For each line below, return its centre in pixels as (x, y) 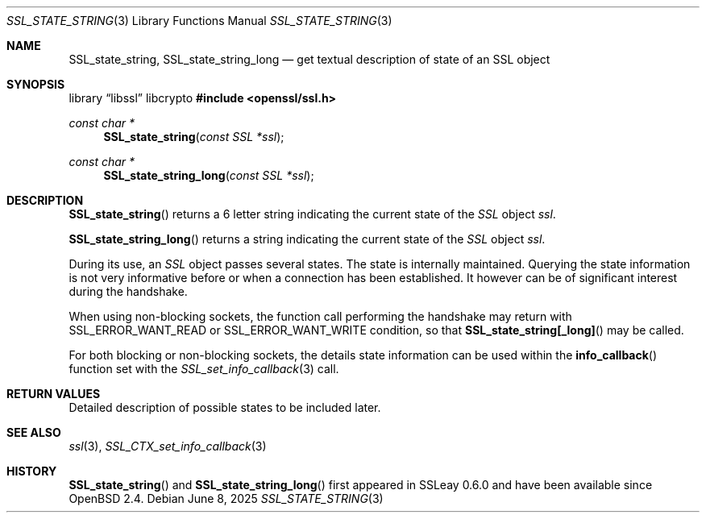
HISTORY (32, 471)
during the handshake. (128, 291)
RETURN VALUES (54, 394)
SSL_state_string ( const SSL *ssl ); (194, 137)
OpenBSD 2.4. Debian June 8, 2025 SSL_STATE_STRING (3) (226, 498)
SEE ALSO (34, 432)
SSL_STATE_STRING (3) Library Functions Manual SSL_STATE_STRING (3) (199, 21)
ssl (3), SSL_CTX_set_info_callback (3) (168, 446)
